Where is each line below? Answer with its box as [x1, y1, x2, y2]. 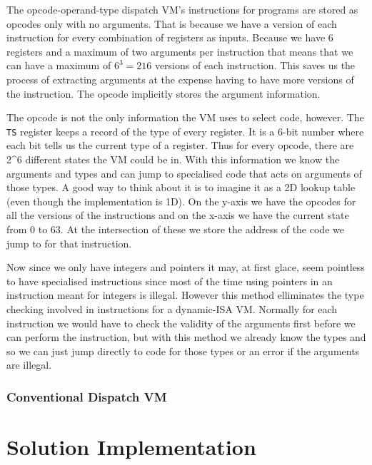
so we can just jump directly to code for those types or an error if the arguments [6, 343, 360, 358]
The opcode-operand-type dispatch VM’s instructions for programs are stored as [6, 2, 358, 16]
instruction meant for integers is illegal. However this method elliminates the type [6, 287, 364, 302]
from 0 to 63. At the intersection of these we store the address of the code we [6, 221, 344, 236]
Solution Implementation [6, 431, 256, 461]
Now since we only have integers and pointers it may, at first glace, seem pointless [6, 260, 365, 275]
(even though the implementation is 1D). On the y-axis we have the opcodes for [6, 193, 356, 208]
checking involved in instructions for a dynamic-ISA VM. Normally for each [6, 301, 338, 316]
